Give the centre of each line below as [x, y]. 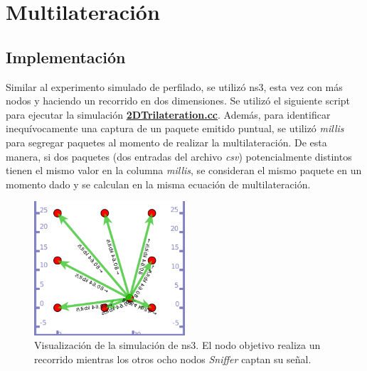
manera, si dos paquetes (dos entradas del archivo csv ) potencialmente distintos [179, 156]
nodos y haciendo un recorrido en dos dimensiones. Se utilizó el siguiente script [178, 101]
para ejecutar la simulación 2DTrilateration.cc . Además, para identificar [168, 114]
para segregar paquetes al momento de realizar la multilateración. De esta [166, 142]
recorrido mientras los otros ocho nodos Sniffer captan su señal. [173, 359]
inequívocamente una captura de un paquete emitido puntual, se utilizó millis [175, 128]
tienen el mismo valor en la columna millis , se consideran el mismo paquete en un [184, 170]
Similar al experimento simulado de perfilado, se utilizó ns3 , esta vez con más [174, 86]
